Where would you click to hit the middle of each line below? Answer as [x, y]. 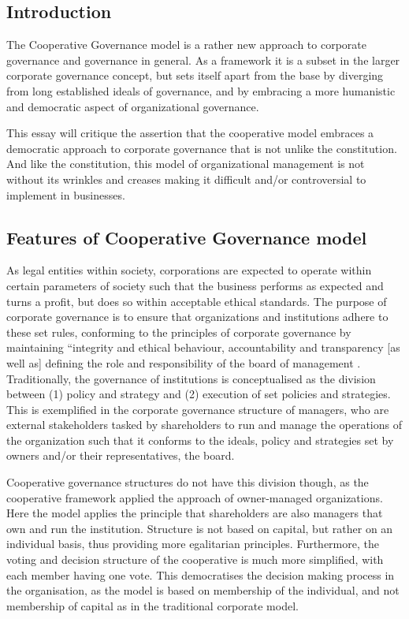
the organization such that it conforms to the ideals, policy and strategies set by [200, 440]
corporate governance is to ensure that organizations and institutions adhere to [197, 317]
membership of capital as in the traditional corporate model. [152, 605]
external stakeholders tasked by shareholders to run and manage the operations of [204, 425]
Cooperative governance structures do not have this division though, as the [188, 482]
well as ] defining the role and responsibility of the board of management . [184, 362]
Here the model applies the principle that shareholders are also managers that [195, 513]
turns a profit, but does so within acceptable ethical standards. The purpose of [197, 301]
